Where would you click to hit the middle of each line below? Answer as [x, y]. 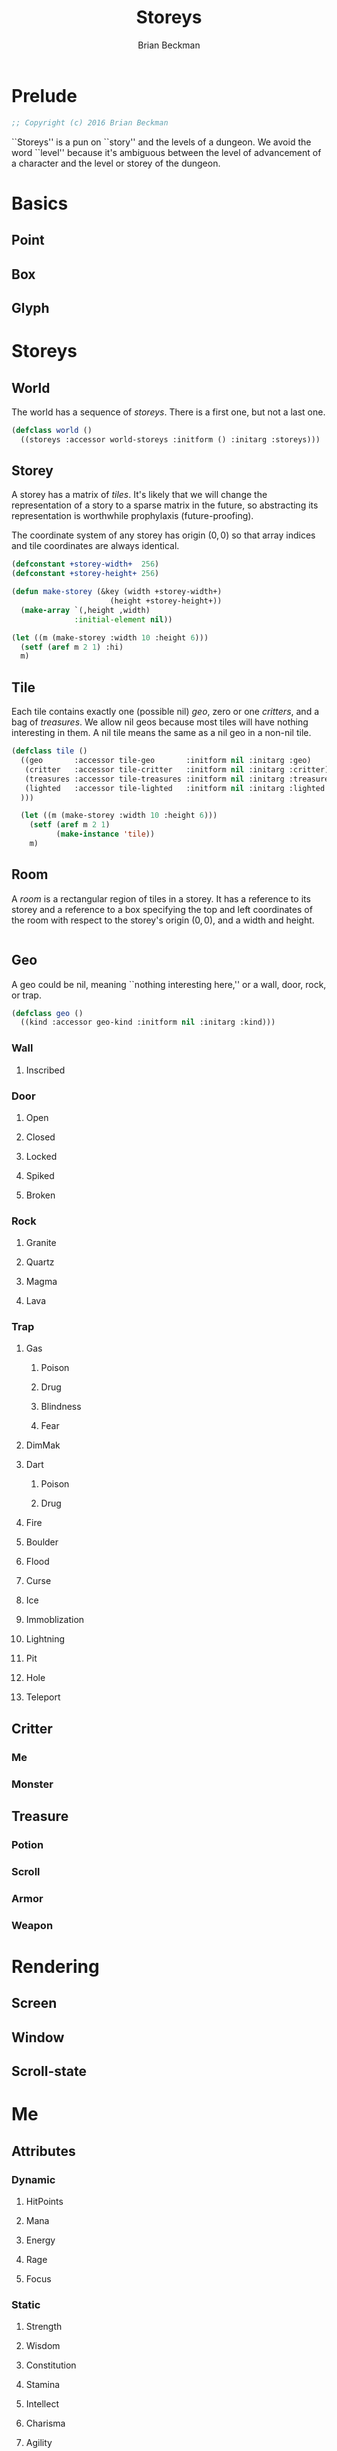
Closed [40, 1137]
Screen [34, 2003]
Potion [27, 1845]
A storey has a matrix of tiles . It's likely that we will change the [139, 495]
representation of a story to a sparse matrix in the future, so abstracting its [165, 505]
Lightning [45, 1639]
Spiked [40, 1175]
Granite [41, 1243]
